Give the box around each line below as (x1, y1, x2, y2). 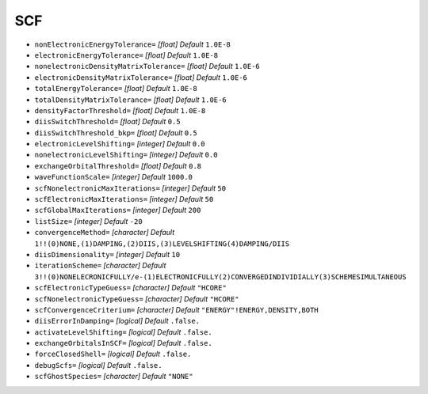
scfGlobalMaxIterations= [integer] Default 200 (34, 206, 201, 215)
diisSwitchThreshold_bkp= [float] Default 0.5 (34, 127, 197, 138)
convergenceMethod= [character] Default (34, 228, 175, 237)
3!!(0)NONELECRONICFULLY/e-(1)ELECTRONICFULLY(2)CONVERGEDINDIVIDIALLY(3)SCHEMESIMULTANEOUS (34, 272, 407, 281)
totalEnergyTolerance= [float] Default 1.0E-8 (34, 84, 197, 93)
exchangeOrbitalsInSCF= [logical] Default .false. (34, 339, 213, 348)
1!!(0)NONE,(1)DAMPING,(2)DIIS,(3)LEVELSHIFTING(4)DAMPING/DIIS (34, 239, 290, 248)
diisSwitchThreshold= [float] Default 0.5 (34, 117, 182, 127)
